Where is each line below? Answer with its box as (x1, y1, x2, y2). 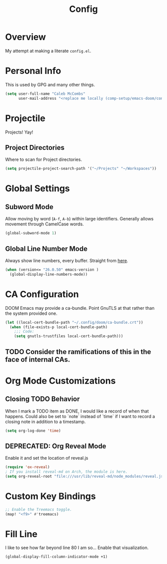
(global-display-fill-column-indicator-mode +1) (5, 555, 108, 560)
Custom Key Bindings (5, 491, 96, 502)
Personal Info (5, 66, 61, 76)
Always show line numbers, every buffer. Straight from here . (5, 257, 128, 264)
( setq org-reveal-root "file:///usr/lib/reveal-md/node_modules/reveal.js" (5, 474, 166, 479)
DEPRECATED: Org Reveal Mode (5, 442, 106, 450)
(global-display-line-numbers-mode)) (9, 272, 88, 277)
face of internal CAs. (5, 355, 71, 363)
